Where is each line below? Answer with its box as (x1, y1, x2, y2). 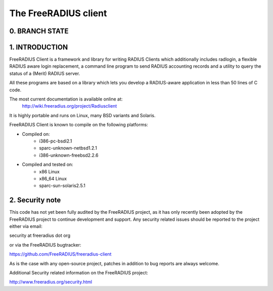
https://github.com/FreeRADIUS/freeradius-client (9, 251, 112, 257)
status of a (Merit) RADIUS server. (9, 70, 80, 76)
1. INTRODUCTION (9, 43, 68, 52)
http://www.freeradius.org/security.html (9, 279, 93, 285)
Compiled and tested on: (22, 162, 73, 168)
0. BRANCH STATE (9, 27, 69, 35)
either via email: (9, 223, 42, 229)
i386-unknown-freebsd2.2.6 (39, 152, 99, 158)
